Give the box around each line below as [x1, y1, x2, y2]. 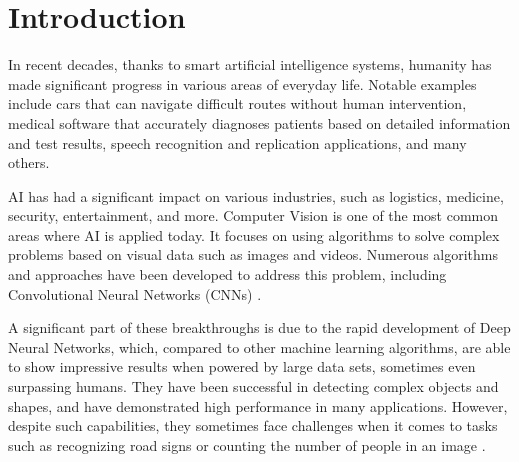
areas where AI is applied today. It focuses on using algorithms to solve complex [8, 224, 500, 245]
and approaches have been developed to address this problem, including [8, 264, 447, 285]
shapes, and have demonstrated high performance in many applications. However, [8, 395, 508, 416]
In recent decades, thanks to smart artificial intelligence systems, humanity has [8, 54, 492, 75]
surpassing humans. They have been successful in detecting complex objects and [8, 376, 499, 397]
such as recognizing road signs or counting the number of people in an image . [8, 434, 486, 455]
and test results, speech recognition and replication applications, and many [8, 132, 467, 153]
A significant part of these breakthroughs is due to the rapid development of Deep [8, 317, 511, 338]
